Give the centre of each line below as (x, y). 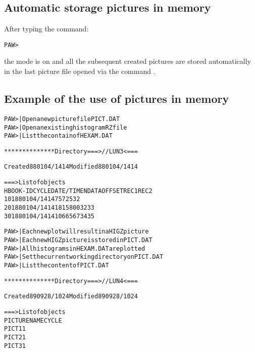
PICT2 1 (15, 337)
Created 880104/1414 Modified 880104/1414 (71, 167)
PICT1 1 (15, 329)
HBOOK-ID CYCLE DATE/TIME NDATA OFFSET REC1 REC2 (78, 191)
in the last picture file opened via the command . (80, 71)
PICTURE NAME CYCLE (33, 320)
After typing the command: (46, 29)
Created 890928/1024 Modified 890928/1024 (71, 297)
